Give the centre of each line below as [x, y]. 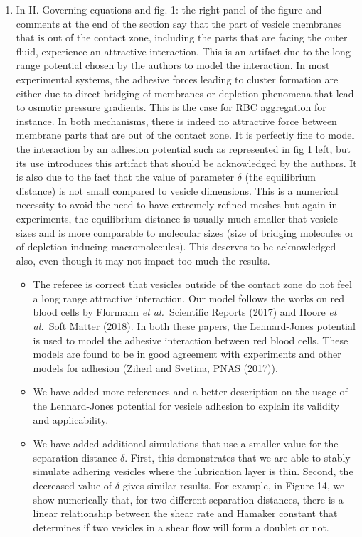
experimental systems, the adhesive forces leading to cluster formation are [177, 79]
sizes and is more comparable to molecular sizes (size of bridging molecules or [185, 232]
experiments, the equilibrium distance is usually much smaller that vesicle [177, 218]
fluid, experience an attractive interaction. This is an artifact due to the [172, 51]
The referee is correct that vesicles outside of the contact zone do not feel [192, 284]
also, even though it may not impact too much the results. [143, 260]
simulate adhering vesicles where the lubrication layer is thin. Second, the [193, 471]
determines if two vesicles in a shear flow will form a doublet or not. [181, 527]
